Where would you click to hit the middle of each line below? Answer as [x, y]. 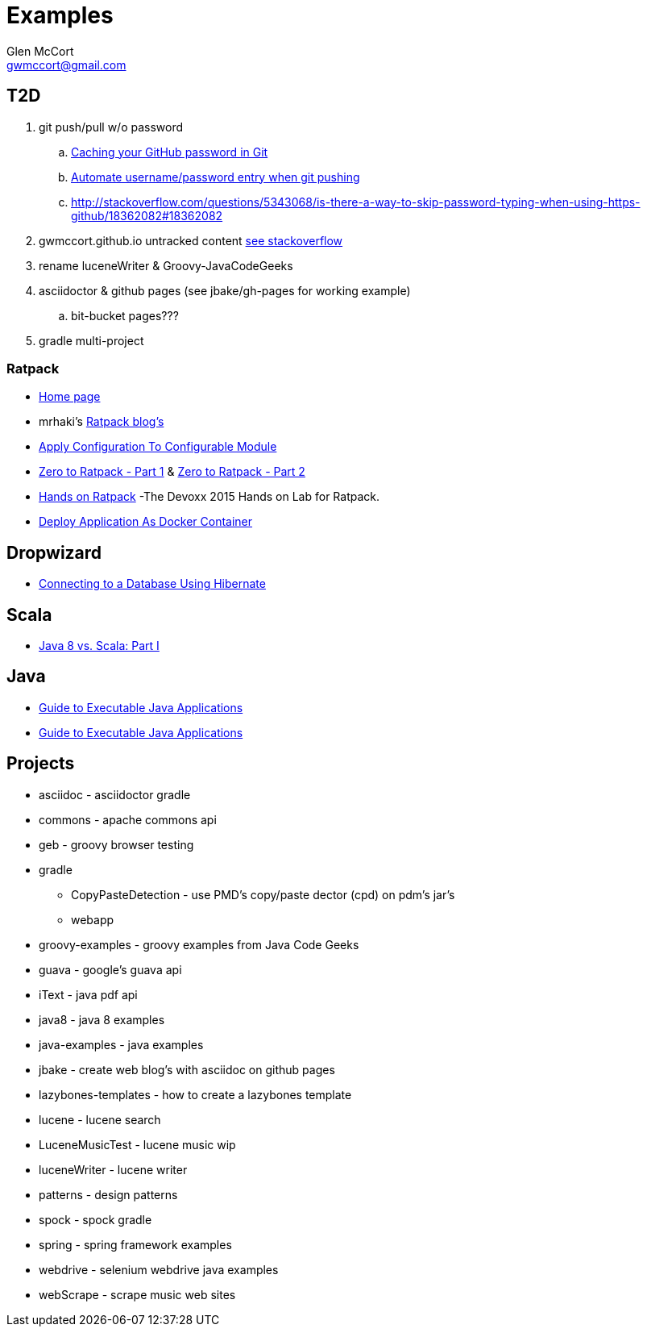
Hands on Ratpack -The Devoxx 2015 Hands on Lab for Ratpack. [209, 497]
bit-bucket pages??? [125, 315]
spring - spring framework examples [135, 1244]
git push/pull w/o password [111, 127]
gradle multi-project [91, 340]
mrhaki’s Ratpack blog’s [102, 422]
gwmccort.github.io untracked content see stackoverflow [191, 240]
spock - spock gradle [95, 1219]
